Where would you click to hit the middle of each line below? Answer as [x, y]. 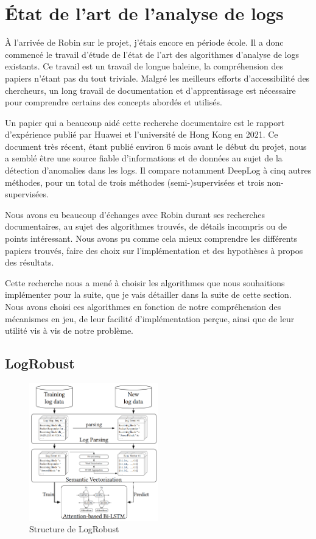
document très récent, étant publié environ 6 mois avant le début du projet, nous [156, 146]
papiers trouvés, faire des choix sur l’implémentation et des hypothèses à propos [154, 250]
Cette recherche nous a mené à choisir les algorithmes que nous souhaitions [145, 282]
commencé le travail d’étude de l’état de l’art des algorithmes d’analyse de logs [152, 54]
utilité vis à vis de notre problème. [69, 330]
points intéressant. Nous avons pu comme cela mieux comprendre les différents [151, 238]
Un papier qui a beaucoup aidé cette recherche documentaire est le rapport [145, 122]
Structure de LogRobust [74, 529]
